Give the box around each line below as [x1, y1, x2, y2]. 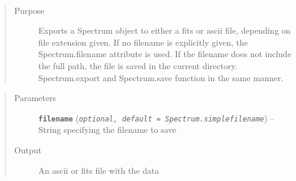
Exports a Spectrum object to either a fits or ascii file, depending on [38, 24, 291, 37]
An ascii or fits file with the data [38, 164, 159, 176]
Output [14, 144, 42, 156]
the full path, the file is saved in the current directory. [38, 59, 238, 72]
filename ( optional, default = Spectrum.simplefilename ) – [38, 111, 275, 124]
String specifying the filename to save [38, 123, 176, 136]
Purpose [14, 4, 45, 16]
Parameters [14, 91, 56, 104]
